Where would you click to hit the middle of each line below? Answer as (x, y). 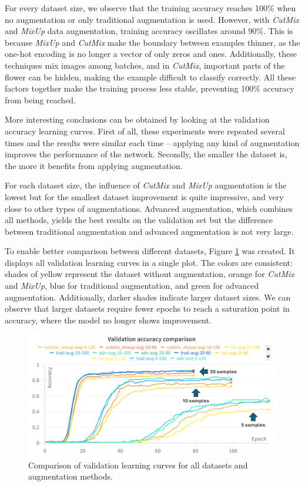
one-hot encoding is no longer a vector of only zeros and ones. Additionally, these (151, 54)
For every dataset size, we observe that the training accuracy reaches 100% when (150, 8)
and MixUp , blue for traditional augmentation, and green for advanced (132, 286)
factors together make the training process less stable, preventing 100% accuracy (150, 88)
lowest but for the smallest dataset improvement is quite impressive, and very (144, 196)
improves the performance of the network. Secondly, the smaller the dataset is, (146, 154)
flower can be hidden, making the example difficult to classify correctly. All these (150, 77)
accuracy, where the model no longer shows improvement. (108, 320)
